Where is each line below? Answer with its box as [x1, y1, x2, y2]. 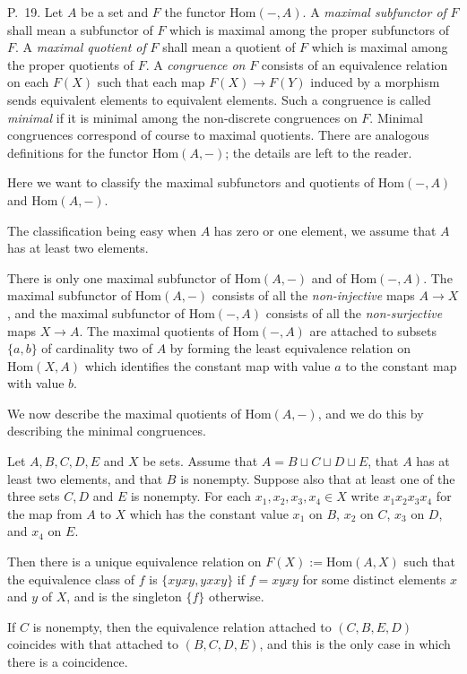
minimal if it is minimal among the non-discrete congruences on [7, 108, 358, 126]
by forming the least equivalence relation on [169, 339, 411, 358]
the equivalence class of [7, 569, 135, 588]
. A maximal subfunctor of [302, 3, 446, 21]
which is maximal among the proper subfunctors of [169, 20, 449, 39]
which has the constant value [129, 504, 289, 523]
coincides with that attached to [7, 635, 179, 653]
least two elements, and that [7, 469, 163, 488]
